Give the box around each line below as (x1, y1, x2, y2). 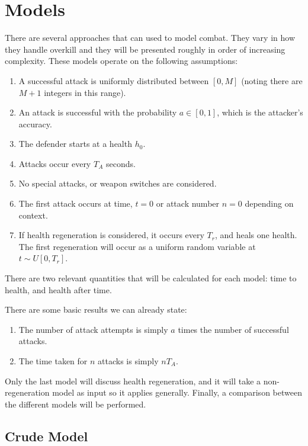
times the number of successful (178, 323, 289, 335)
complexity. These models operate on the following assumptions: (5, 54, 238, 67)
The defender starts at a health (18, 137, 132, 150)
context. (18, 208, 48, 221)
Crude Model (5, 426, 88, 445)
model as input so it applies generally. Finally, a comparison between (52, 386, 302, 399)
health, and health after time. (5, 283, 112, 296)
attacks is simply (98, 355, 159, 367)
